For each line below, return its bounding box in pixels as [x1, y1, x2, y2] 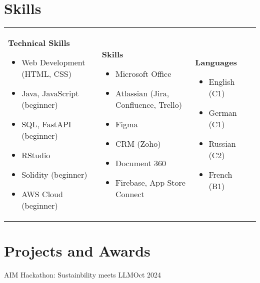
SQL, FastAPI [21, 118, 71, 130]
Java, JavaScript [21, 87, 79, 99]
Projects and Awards [4, 241, 150, 261]
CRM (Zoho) [115, 138, 161, 150]
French [208, 169, 232, 181]
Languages [195, 56, 237, 68]
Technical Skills [8, 37, 70, 49]
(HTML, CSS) [21, 68, 71, 80]
